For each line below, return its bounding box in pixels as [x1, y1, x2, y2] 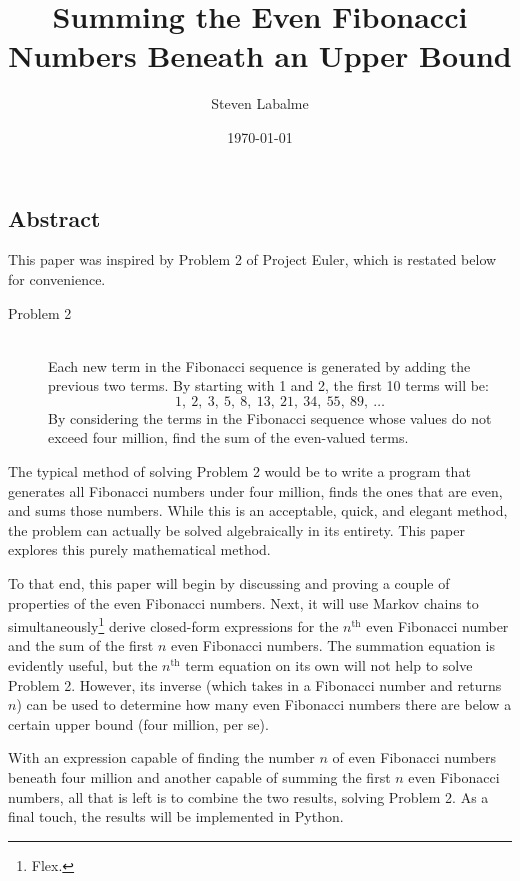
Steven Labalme [211, 93, 309, 114]
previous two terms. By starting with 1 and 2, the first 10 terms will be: [48, 375, 489, 396]
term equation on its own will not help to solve [185, 655, 473, 676]
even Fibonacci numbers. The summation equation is [170, 635, 496, 656]
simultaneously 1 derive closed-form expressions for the [8, 613, 339, 636]
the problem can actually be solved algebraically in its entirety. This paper [8, 519, 465, 540]
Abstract [8, 202, 101, 233]
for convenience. [8, 268, 106, 289]
